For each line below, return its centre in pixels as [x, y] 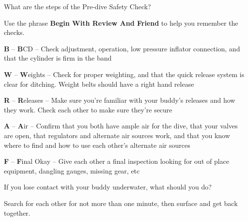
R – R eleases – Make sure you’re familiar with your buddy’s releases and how [120, 100]
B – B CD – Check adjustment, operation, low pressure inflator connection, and [122, 48]
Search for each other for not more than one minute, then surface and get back [121, 203]
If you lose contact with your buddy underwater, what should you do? [108, 187]
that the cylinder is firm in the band [58, 58]
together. [17, 213]
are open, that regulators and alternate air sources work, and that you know [117, 135]
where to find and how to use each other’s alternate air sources [97, 145]
